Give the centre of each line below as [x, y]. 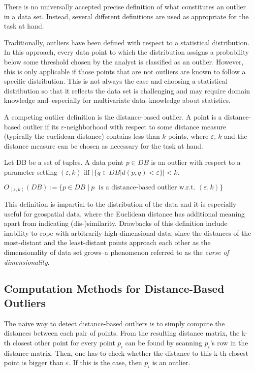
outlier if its [41, 126]
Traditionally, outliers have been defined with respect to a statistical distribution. [127, 42]
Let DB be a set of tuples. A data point [64, 162]
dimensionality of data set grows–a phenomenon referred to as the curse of [116, 252]
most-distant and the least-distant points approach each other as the [107, 242]
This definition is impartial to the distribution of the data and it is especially [120, 204]
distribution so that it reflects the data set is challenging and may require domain [127, 90]
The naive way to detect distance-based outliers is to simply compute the [114, 323]
